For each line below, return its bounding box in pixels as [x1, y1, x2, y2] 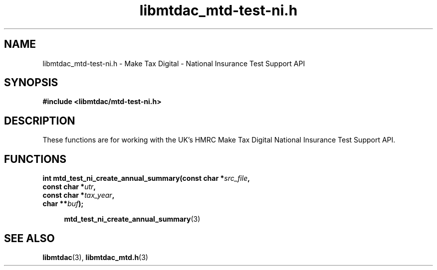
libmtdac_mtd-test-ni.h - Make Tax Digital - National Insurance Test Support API [42, 59, 305, 68]
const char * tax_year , [42, 191, 115, 200]
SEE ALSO [4, 232, 55, 245]
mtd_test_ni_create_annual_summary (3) [64, 215, 201, 224]
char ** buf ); [42, 199, 84, 208]
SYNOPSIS [4, 76, 58, 89]
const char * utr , [42, 182, 96, 191]
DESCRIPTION [4, 114, 75, 127]
